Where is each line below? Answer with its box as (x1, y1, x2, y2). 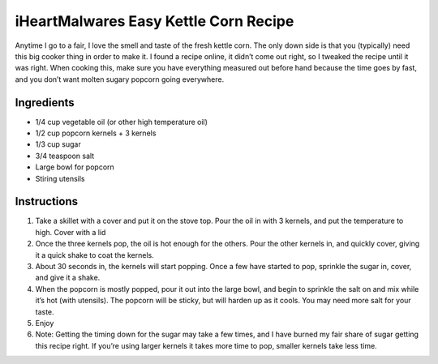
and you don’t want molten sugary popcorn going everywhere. (15, 74, 225, 84)
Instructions (15, 195, 79, 208)
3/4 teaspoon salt (35, 151, 95, 161)
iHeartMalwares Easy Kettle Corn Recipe (15, 12, 294, 30)
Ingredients (15, 96, 75, 109)
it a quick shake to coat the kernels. (35, 250, 154, 259)
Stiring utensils (35, 173, 85, 183)
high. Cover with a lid (35, 227, 106, 237)
